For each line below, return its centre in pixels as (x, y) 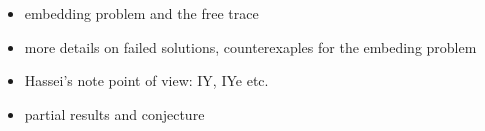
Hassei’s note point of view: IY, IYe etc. (146, 80)
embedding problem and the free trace (141, 13)
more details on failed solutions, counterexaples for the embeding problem (250, 46)
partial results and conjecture (114, 113)
